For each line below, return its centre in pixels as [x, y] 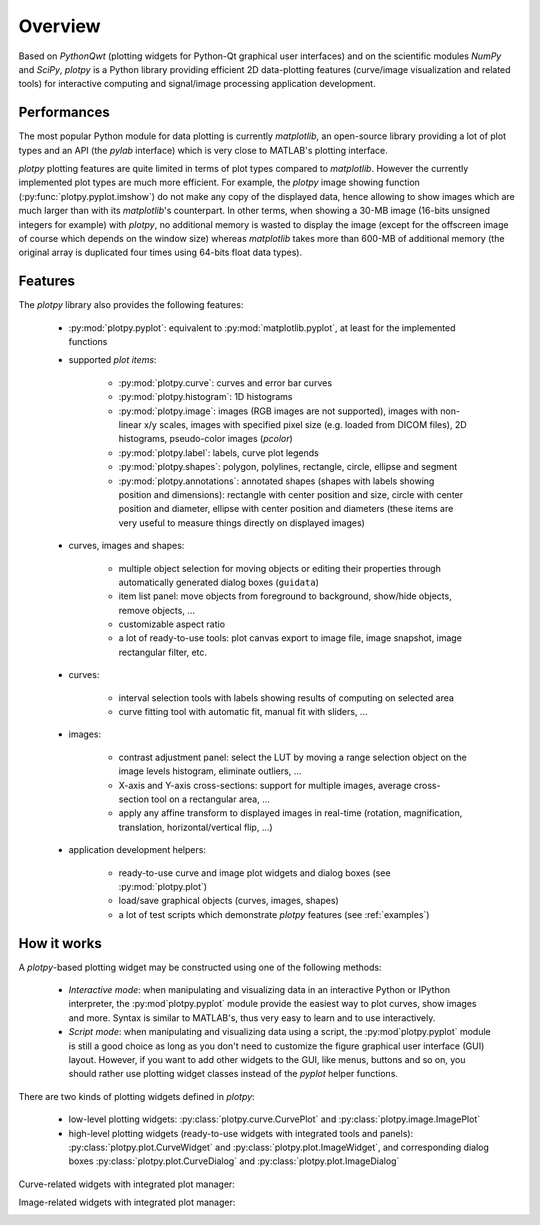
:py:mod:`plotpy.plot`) [163, 886]
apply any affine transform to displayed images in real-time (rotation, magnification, [290, 813]
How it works [60, 943]
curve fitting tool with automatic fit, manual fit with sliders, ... [243, 712]
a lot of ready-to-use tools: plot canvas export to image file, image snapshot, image [290, 638]
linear [130, 424]
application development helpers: [137, 850]
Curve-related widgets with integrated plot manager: [126, 1184]
